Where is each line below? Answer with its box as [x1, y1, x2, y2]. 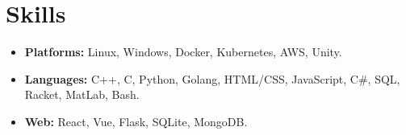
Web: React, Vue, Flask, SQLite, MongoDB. [24, 112, 248, 129]
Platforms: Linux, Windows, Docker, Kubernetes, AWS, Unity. [24, 43, 342, 60]
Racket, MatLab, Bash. [24, 86, 140, 103]
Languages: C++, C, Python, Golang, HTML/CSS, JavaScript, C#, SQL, [24, 70, 400, 87]
